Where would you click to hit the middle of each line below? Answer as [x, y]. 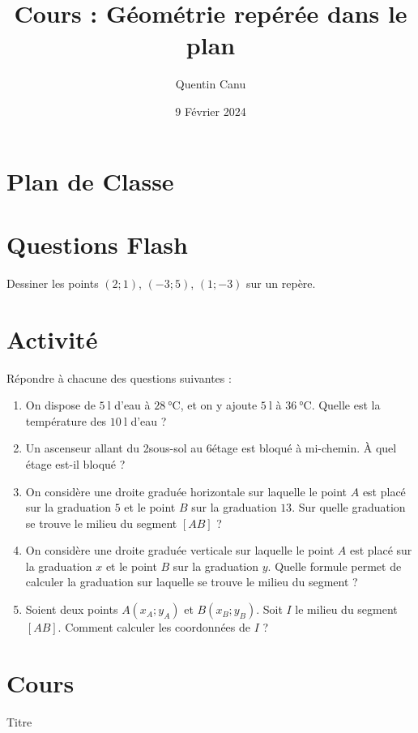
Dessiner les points [53, 283]
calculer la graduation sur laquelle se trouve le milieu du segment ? [192, 582]
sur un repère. [281, 283]
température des [66, 420]
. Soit [269, 609]
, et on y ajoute [219, 405]
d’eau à [132, 405]
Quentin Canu [211, 84]
